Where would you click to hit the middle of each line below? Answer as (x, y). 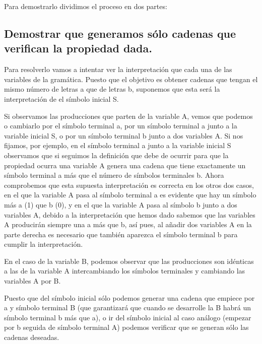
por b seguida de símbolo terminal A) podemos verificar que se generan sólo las (126, 327)
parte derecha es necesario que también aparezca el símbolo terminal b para (121, 234)
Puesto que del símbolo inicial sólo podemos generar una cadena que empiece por (129, 297)
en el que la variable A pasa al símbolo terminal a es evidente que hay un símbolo (130, 195)
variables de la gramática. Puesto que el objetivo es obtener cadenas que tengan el (131, 79)
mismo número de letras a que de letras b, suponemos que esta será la (112, 89)
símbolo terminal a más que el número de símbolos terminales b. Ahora (114, 175)
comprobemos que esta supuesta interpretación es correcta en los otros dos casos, (129, 185)
